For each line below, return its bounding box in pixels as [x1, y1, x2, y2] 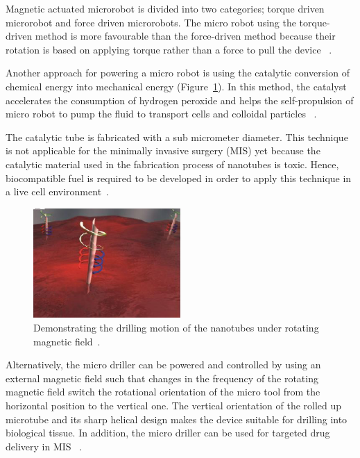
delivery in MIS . [6, 439, 83, 453]
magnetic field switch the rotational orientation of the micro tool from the [6, 384, 320, 399]
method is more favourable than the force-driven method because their [35, 28, 336, 43]
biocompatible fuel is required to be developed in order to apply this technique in [6, 170, 352, 185]
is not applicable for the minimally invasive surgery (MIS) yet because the [6, 143, 320, 158]
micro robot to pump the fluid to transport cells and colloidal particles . [6, 106, 317, 121]
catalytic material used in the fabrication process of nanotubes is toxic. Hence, [6, 156, 339, 171]
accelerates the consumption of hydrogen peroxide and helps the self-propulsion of [6, 92, 354, 107]
